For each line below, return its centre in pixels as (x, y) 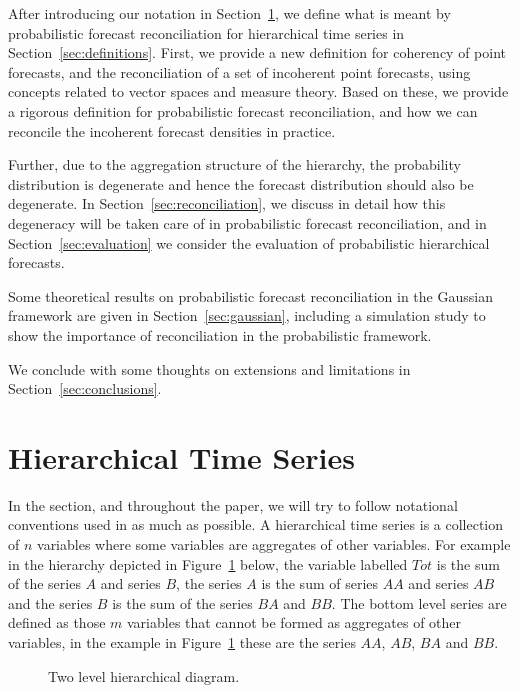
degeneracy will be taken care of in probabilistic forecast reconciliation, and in (247, 222)
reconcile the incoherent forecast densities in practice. (172, 130)
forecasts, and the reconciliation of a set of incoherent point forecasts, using (239, 71)
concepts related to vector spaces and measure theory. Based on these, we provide (258, 91)
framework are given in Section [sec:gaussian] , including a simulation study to (247, 315)
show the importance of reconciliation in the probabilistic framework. (220, 334)
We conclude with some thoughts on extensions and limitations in (209, 368)
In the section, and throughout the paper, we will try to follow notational (233, 504)
